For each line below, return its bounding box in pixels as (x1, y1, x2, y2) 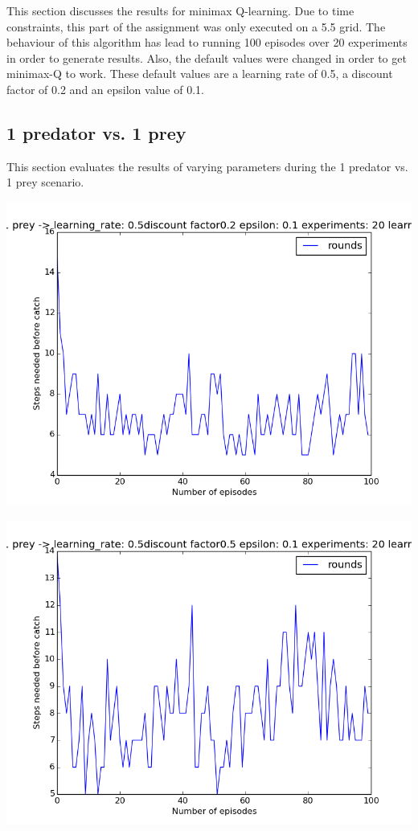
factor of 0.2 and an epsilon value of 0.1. (6, 80, 204, 97)
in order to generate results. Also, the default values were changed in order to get (6, 49, 407, 66)
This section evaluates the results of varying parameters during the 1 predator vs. (6, 158, 408, 174)
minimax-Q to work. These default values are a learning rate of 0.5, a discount (6, 65, 393, 82)
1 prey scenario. (6, 174, 84, 190)
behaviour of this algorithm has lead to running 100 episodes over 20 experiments (6, 34, 408, 51)
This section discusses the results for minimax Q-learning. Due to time (6, 2, 354, 18)
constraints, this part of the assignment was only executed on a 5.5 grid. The (6, 18, 386, 35)
